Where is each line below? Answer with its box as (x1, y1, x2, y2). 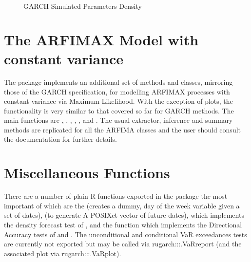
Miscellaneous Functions (4, 163, 170, 183)
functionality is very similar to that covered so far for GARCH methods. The (4, 105, 234, 115)
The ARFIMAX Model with (4, 29, 199, 49)
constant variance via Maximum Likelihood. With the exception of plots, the (4, 96, 233, 106)
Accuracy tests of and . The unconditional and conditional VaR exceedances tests (4, 229, 247, 239)
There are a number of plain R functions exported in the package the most (4, 191, 228, 201)
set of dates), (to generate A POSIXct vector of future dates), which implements (4, 210, 244, 220)
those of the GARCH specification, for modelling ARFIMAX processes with (4, 86, 230, 96)
